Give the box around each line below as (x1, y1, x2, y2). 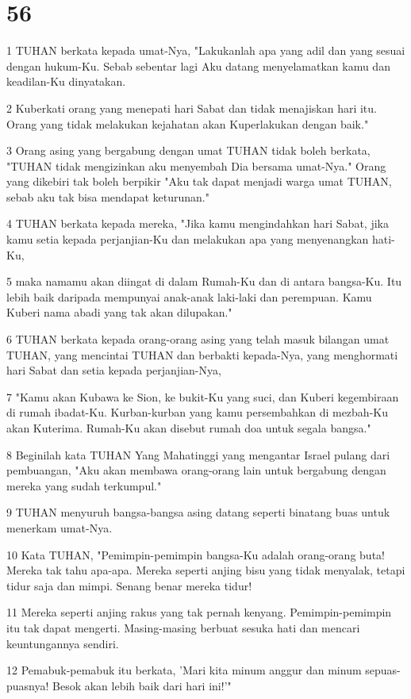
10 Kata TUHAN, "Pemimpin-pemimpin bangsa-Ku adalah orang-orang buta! (6, 546, 385, 563)
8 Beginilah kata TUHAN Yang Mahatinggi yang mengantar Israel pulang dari (6, 446, 390, 463)
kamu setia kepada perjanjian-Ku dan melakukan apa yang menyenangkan (6, 231, 369, 248)
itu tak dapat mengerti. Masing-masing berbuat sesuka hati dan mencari (6, 619, 360, 636)
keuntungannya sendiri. (6, 635, 119, 651)
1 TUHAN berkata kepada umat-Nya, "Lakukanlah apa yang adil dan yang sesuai (6, 42, 405, 59)
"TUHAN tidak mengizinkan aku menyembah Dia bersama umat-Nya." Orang (6, 157, 386, 174)
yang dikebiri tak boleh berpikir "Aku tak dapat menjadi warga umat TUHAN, (6, 173, 392, 190)
